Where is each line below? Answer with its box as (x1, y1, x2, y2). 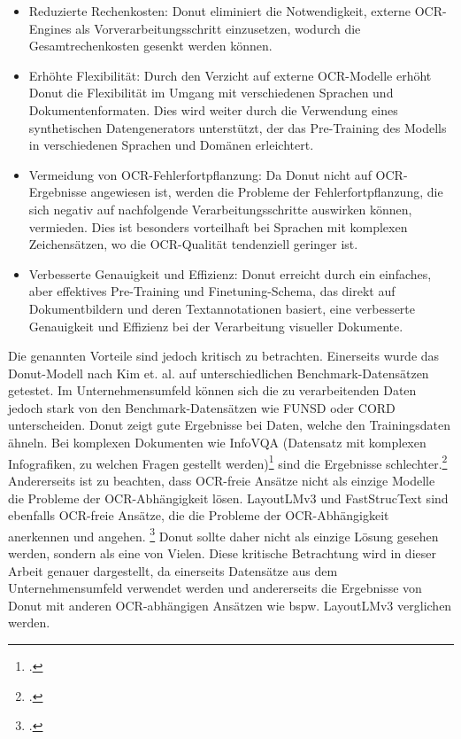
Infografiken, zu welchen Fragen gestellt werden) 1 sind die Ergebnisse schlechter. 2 (8, 451, 448, 472)
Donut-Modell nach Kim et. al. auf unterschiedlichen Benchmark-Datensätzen (8, 363, 429, 382)
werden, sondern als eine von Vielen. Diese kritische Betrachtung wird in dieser (8, 543, 436, 562)
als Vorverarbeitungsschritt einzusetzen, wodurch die (75, 19, 361, 37)
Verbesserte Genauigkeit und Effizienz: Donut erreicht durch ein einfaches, (28, 264, 432, 283)
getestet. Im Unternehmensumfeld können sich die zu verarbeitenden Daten (8, 381, 417, 400)
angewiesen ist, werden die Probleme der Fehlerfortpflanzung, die (90, 183, 443, 201)
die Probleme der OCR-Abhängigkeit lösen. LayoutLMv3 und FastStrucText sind (8, 488, 449, 507)
